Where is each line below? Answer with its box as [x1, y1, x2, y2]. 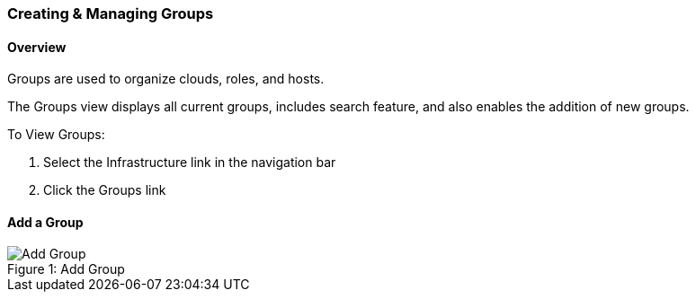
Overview [7, 39, 67, 55]
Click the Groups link [43, 182, 166, 198]
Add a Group [7, 214, 84, 230]
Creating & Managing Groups [7, 4, 214, 22]
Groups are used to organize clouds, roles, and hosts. [7, 71, 325, 87]
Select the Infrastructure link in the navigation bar [43, 154, 336, 171]
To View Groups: [7, 127, 105, 143]
